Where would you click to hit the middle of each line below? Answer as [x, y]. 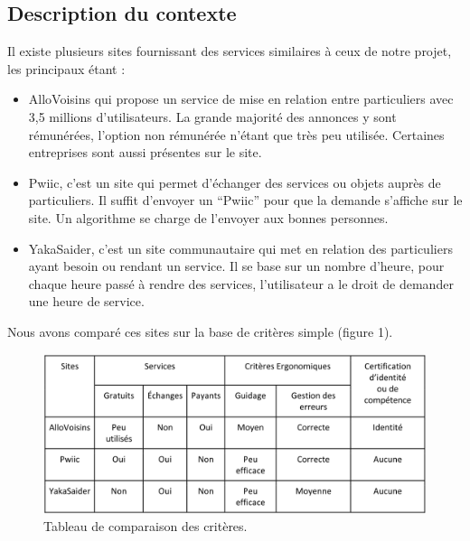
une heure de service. [86, 301]
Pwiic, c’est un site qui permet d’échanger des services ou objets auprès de [235, 182]
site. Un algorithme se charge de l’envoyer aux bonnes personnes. [208, 217]
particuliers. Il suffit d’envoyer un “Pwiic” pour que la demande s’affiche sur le [245, 200]
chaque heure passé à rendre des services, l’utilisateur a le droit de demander [241, 283]
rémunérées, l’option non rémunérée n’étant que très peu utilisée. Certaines [236, 134]
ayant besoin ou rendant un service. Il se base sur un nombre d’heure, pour [236, 266]
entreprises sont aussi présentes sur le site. [145, 152]
